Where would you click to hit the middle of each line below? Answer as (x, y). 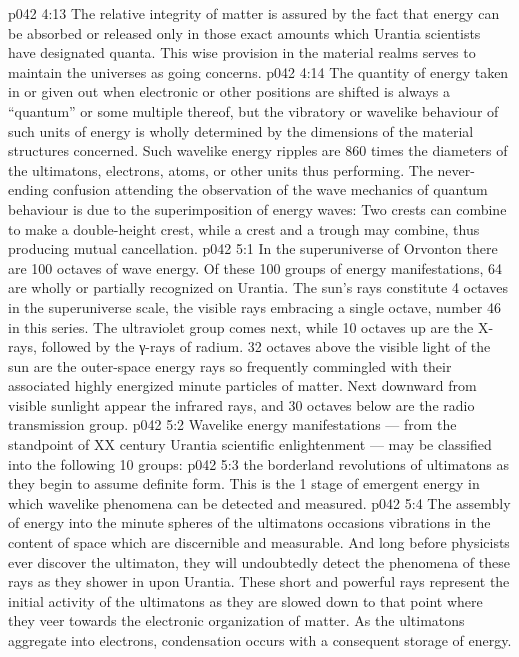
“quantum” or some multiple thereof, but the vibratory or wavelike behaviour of (253, 110)
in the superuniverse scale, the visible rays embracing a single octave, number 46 (254, 306)
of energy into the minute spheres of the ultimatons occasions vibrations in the (249, 522)
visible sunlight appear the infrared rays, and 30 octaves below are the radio (241, 404)
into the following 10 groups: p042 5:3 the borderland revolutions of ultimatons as (259, 463)
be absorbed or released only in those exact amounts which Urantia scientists (244, 32)
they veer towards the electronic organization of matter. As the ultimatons (236, 620)
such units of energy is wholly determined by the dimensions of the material (241, 130)
